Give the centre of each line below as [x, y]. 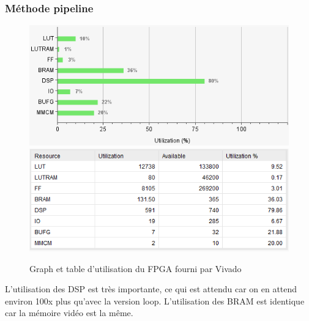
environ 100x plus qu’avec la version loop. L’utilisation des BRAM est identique [155, 301]
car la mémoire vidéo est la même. [69, 313]
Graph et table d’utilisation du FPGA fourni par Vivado [136, 268]
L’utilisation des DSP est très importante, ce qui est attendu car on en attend [151, 289]
